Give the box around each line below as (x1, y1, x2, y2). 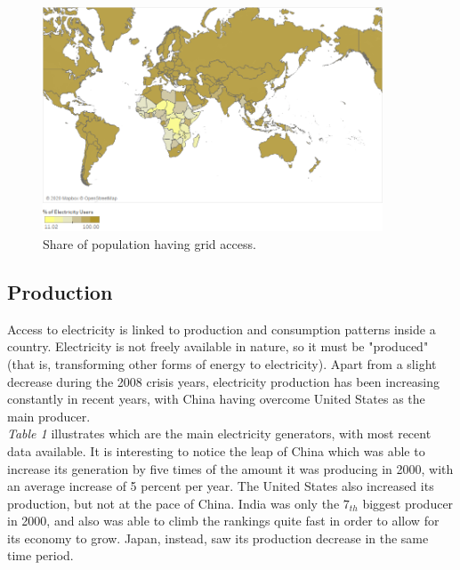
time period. (7, 546, 74, 565)
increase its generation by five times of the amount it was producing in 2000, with (7, 459, 454, 478)
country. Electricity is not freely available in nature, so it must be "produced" (7, 337, 429, 356)
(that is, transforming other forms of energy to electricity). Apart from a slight (7, 354, 437, 373)
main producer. (7, 406, 91, 425)
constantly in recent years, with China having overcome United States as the (7, 389, 425, 408)
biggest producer (362, 494, 454, 512)
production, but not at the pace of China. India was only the (7, 494, 340, 512)
